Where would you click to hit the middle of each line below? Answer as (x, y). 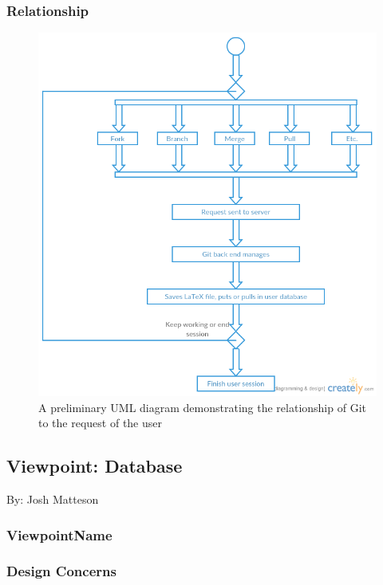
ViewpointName (59, 534)
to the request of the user (100, 423)
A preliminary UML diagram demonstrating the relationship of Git (202, 407)
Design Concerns (61, 571)
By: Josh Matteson (53, 499)
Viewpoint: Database (95, 466)
